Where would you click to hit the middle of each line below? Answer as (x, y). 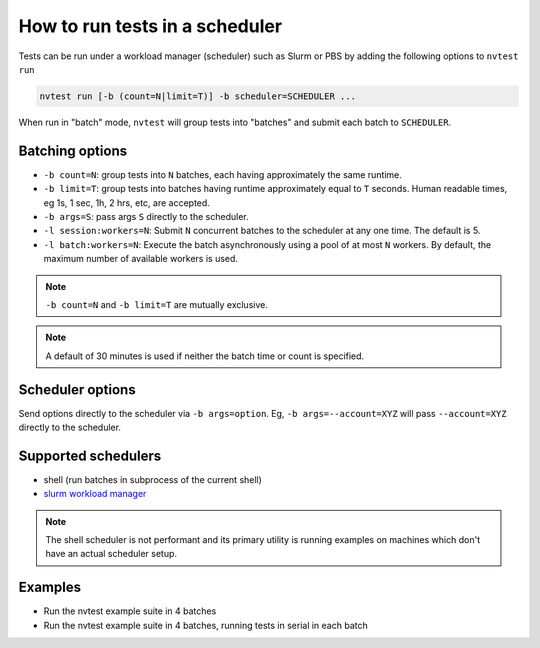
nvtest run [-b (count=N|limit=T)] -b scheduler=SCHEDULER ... (198, 96)
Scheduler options (77, 389)
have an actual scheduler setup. (111, 554)
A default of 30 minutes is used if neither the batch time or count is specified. (205, 356)
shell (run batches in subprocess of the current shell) (152, 479)
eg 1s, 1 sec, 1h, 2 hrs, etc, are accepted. (126, 202)
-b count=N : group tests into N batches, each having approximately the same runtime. (222, 174)
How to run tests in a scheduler (150, 26)
